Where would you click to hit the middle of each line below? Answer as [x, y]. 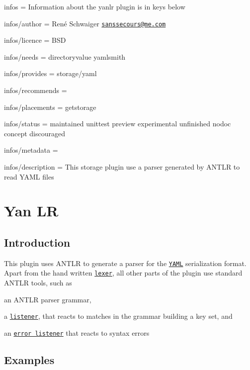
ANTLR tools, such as [38, 283]
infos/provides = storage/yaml [50, 73]
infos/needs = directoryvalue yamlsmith [65, 56]
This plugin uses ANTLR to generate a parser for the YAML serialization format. [125, 263]
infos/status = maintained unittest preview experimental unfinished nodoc [118, 124]
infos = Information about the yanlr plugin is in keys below [95, 6]
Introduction [37, 242]
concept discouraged [35, 133]
